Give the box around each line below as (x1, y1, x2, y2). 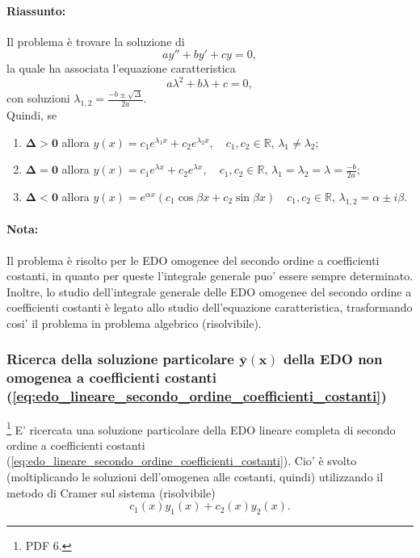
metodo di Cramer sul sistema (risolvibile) (6, 484, 216, 501)
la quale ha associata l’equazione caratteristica (6, 60, 236, 77)
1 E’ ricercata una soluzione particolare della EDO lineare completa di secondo (6, 418, 396, 438)
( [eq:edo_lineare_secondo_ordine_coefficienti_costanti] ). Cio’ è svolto (6, 452, 357, 469)
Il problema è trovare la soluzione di (6, 32, 185, 49)
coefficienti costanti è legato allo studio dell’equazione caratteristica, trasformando (6, 299, 413, 316)
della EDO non (283, 349, 383, 369)
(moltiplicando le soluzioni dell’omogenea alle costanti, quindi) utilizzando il (6, 468, 384, 485)
